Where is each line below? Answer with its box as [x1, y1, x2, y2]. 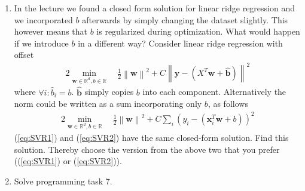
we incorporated [14, 13, 73, 26]
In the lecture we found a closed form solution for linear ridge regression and [14, 2, 295, 14]
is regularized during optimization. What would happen [96, 25, 300, 38]
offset [14, 48, 34, 61]
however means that [14, 25, 88, 38]
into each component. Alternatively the [142, 85, 286, 98]
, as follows [208, 97, 248, 110]
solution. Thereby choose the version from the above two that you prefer [14, 143, 280, 155]
